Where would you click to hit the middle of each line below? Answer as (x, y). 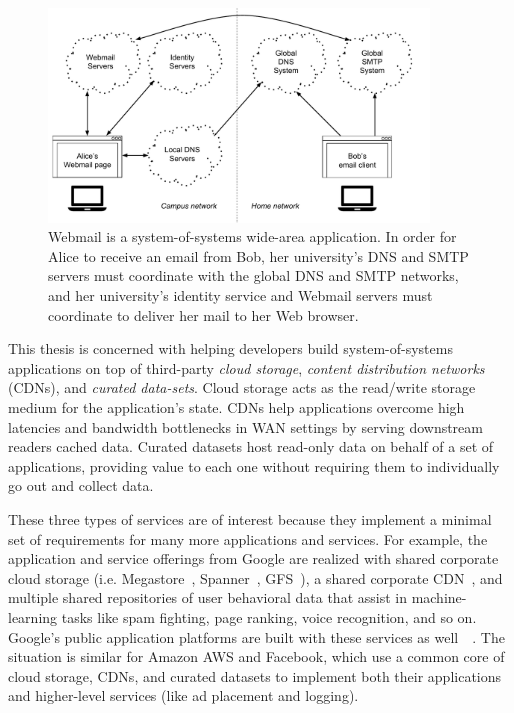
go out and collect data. (81, 485)
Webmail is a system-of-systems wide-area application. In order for (252, 236)
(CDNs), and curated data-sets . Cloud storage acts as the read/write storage (242, 387)
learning (33, 616)
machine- (439, 597)
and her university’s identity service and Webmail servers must (240, 295)
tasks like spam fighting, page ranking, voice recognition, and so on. (269, 616)
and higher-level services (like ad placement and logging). (183, 695)
